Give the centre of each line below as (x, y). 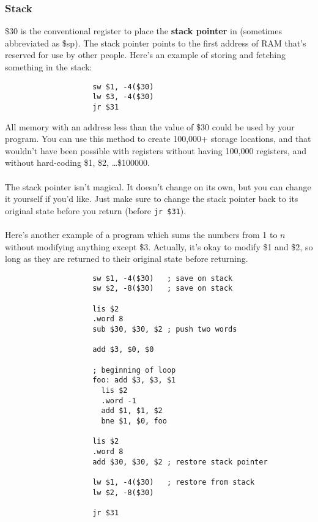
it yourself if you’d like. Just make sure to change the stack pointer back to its (152, 199)
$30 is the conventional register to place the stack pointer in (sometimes (143, 31)
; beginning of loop (134, 370)
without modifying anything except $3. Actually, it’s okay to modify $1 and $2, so (159, 246)
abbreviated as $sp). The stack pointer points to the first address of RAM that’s (156, 43)
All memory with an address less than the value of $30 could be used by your (150, 126)
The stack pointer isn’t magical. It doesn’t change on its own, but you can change (158, 186)
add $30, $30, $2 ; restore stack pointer (180, 462)
